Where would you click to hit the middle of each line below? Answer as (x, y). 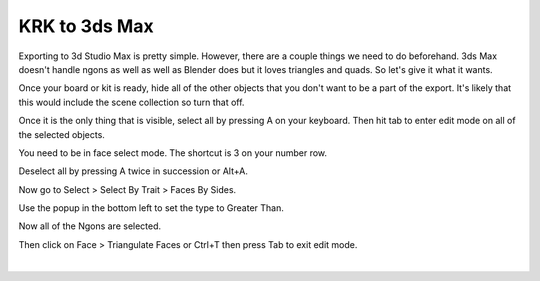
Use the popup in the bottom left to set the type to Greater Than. (151, 208)
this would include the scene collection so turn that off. (131, 102)
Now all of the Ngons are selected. (90, 226)
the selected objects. (61, 134)
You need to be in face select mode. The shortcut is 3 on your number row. (173, 152)
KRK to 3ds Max (86, 26)
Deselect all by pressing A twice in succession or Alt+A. (133, 171)
